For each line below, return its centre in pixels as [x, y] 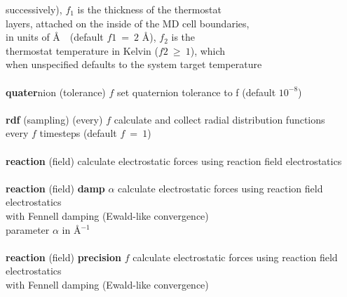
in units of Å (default [55, 37]
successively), [34, 9]
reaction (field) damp [55, 188]
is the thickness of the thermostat [149, 9]
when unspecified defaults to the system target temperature [134, 64]
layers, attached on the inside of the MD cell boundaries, [128, 23]
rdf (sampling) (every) [54, 119]
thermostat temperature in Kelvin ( [82, 50]
